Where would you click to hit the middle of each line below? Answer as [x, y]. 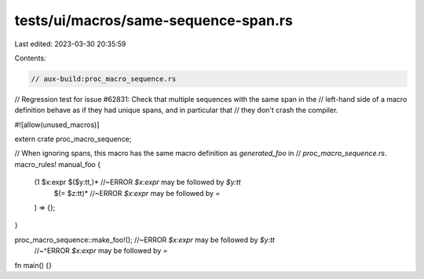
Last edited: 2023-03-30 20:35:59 [70, 44]
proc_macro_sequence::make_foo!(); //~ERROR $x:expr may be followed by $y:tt [144, 240]
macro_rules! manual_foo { [58, 164]
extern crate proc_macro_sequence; [73, 139]
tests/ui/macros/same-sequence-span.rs [154, 20]
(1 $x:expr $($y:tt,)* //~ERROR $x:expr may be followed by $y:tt [137, 182]
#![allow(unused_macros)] [57, 125]
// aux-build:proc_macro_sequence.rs [104, 79]
